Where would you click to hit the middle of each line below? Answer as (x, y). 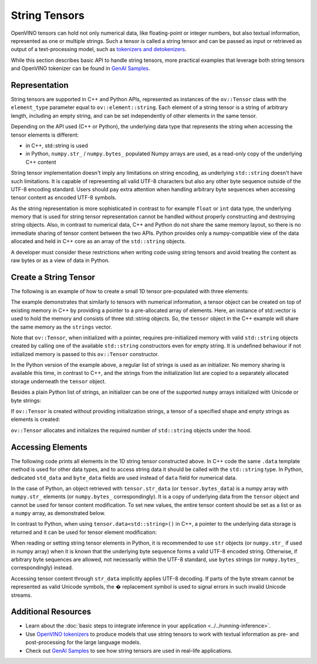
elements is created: (36, 419)
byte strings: (26, 400)
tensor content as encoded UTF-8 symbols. (64, 198)
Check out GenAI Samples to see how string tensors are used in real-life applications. (129, 650)
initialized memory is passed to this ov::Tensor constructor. (85, 354)
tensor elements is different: (45, 135)
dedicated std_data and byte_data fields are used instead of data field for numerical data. (124, 477)
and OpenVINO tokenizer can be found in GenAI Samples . (80, 68)
